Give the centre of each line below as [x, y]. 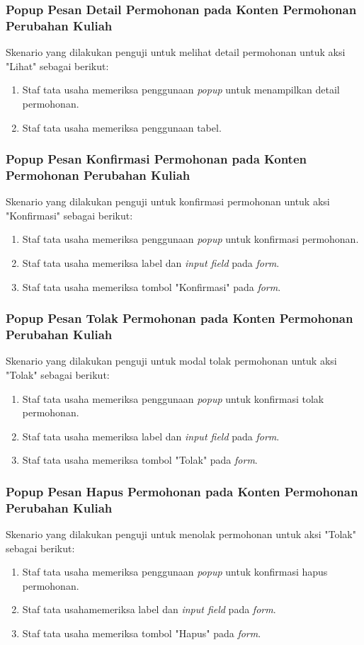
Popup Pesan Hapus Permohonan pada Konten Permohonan [182, 491]
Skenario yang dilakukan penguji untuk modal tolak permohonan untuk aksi [171, 361]
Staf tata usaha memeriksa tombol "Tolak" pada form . [140, 460]
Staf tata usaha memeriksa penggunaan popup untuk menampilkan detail [181, 90]
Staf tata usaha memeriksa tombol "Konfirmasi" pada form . [152, 286]
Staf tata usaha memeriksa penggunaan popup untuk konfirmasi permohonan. [190, 239]
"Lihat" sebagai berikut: [57, 65]
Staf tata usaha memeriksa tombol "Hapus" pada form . [142, 633]
